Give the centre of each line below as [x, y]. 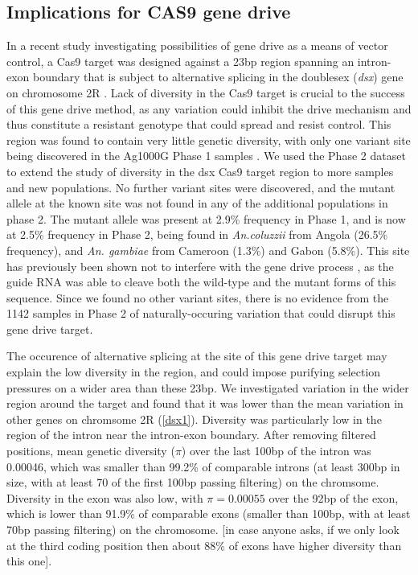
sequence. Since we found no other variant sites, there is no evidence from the [198, 297]
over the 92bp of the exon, [334, 497]
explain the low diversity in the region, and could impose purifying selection [194, 372]
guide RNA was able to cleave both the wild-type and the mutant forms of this [201, 282]
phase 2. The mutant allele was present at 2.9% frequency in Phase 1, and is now [206, 218]
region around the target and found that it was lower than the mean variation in [205, 403]
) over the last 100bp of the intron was [276, 451]
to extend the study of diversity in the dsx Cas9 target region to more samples [200, 171]
